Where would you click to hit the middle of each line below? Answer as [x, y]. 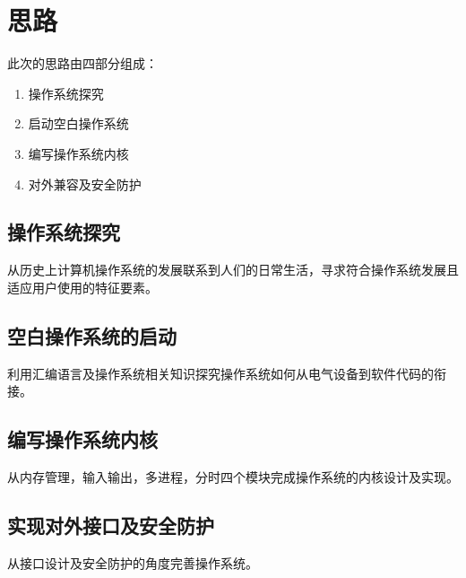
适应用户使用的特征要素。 [82, 287]
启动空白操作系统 [78, 123]
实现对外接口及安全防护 [111, 525]
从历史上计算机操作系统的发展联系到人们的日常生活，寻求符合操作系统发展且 [233, 270]
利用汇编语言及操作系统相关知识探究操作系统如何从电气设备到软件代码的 [220, 373]
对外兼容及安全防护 [85, 184]
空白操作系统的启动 [92, 335]
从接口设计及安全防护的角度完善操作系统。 [133, 562]
